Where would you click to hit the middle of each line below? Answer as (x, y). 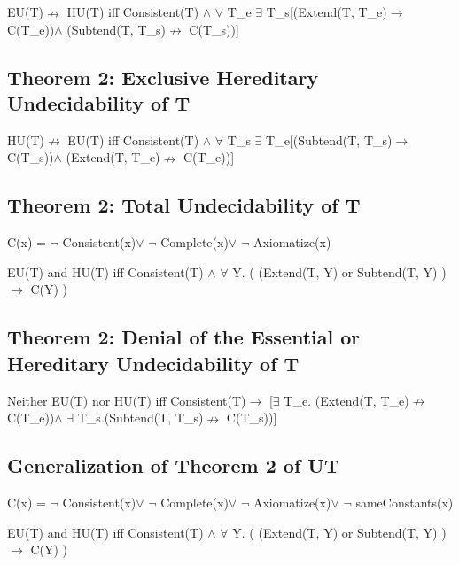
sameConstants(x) (405, 502)
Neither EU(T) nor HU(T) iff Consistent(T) (127, 400)
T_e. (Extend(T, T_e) (346, 400)
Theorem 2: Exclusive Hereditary (163, 77)
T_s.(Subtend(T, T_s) (140, 418)
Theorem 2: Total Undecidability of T (184, 205)
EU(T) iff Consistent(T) (133, 139)
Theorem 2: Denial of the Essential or (184, 337)
